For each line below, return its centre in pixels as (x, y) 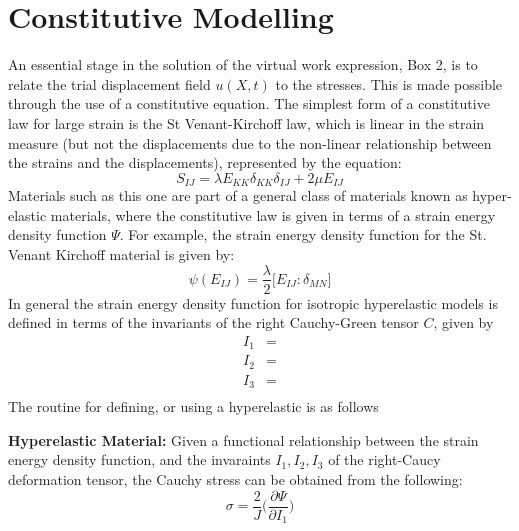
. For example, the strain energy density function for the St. (303, 234)
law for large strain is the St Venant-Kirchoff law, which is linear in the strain (246, 122)
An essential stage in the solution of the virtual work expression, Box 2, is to (243, 64)
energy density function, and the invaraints (139, 459)
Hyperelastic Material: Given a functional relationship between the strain (243, 439)
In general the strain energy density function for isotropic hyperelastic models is (253, 302)
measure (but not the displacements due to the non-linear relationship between (250, 142)
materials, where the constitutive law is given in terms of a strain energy (273, 214)
